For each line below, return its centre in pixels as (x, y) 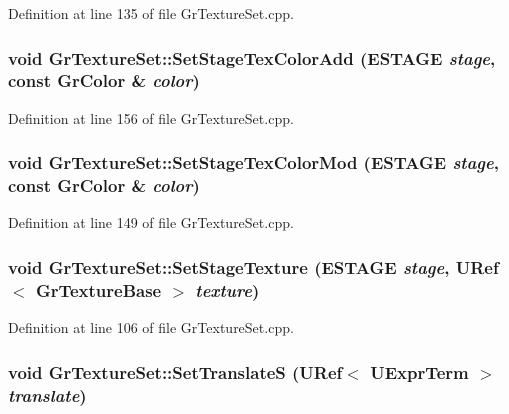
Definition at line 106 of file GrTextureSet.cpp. (151, 327)
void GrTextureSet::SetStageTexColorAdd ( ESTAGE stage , (252, 57)
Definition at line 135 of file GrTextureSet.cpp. (151, 13)
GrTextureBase (98, 289)
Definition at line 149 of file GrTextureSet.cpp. (151, 222)
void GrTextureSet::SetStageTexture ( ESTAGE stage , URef (253, 266)
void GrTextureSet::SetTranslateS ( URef (175, 371)
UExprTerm (419, 371)
